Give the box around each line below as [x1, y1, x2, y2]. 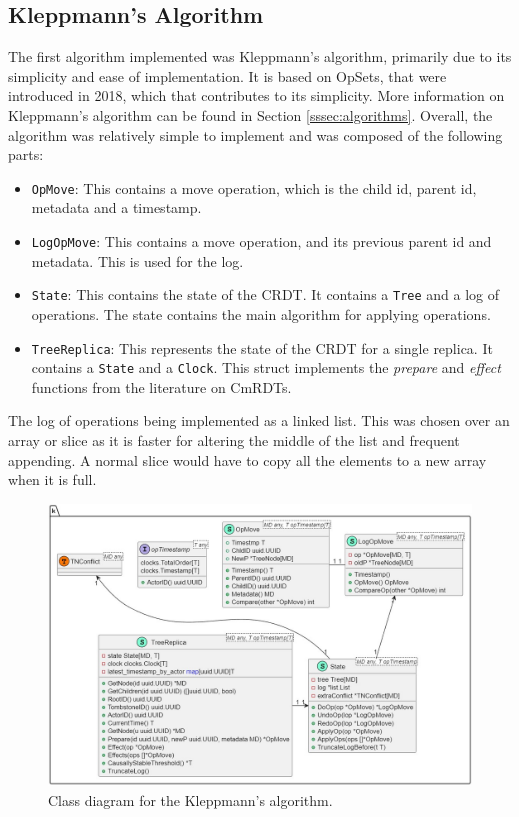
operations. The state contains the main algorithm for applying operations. [31, 303, 491, 324]
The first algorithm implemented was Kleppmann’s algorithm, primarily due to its [8, 46, 512, 67]
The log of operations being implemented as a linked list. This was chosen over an [8, 410, 510, 431]
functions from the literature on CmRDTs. [31, 376, 292, 397]
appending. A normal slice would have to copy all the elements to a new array [8, 449, 487, 470]
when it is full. [8, 469, 97, 490]
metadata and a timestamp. [31, 197, 202, 218]
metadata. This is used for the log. [31, 250, 244, 271]
